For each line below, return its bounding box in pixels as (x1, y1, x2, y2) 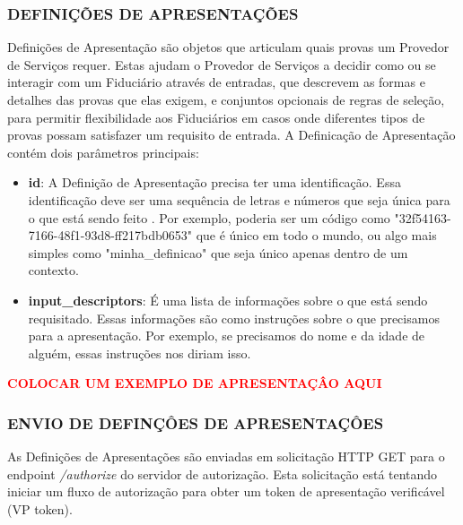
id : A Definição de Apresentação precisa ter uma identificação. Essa (28, 173, 401, 192)
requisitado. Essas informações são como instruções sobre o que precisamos (28, 308, 440, 327)
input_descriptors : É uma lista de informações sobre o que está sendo (28, 290, 428, 309)
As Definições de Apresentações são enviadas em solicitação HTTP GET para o (7, 447, 445, 466)
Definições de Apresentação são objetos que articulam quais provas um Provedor (7, 38, 450, 56)
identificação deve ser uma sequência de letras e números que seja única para (28, 190, 450, 209)
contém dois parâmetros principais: (7, 142, 199, 161)
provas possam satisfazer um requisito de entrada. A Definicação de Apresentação (7, 125, 456, 144)
